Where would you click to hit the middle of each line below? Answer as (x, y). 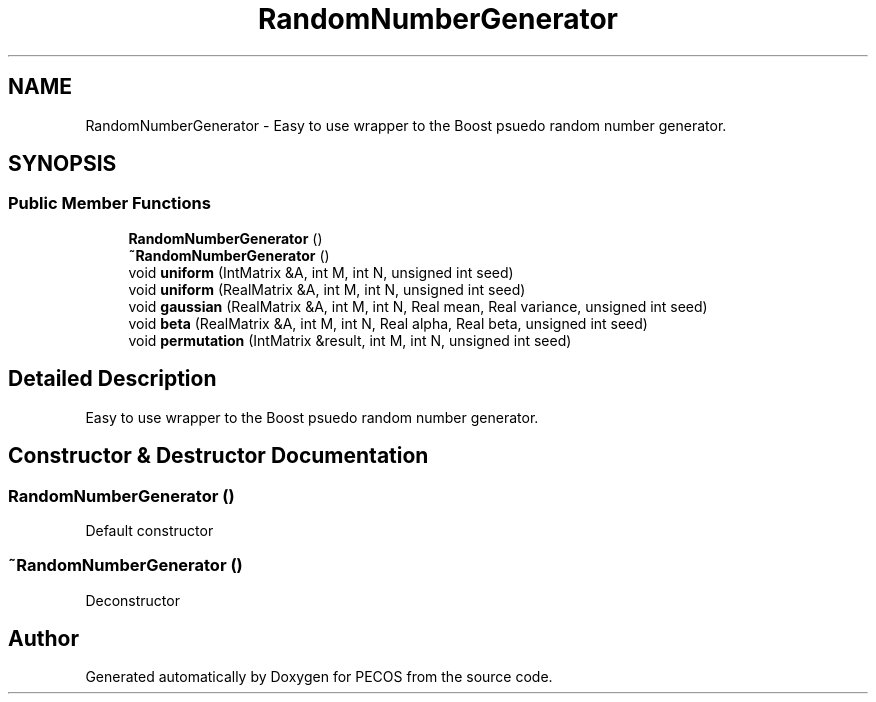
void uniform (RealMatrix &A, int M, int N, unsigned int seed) (327, 289)
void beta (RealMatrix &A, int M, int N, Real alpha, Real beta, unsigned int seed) (388, 323)
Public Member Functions (109, 203)
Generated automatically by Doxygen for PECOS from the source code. (319, 677)
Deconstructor (132, 600)
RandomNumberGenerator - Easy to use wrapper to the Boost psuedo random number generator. (406, 125)
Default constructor (149, 530)
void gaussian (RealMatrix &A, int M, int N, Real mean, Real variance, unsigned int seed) (418, 306)
